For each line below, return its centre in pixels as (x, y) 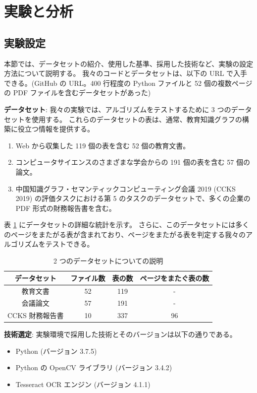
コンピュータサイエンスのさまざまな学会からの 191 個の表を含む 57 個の (133, 162)
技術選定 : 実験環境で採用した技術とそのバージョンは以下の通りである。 (120, 334)
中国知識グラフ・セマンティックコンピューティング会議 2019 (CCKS (126, 188)
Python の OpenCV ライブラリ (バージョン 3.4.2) (94, 367)
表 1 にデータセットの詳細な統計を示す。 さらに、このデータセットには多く (127, 225)
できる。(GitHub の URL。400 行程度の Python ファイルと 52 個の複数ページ (128, 83)
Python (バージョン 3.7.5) (56, 351)
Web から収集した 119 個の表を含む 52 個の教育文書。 (103, 145)
